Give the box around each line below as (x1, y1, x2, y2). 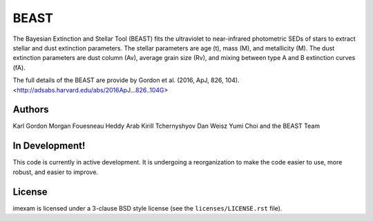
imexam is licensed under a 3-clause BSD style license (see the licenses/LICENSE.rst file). (12, 204, 283, 212)
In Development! (12, 140, 86, 152)
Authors (12, 104, 49, 115)
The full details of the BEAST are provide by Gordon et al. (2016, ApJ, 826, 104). (12, 76, 240, 84)
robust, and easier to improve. (12, 168, 99, 176)
